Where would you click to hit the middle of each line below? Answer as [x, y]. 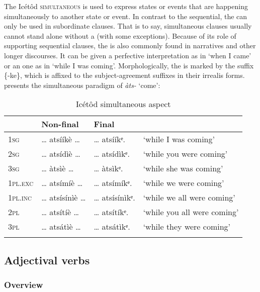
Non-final [60, 124]
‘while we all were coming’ [189, 198]
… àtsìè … [58, 168]
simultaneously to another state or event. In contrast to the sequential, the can [126, 16]
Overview [24, 285]
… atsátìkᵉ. [112, 227]
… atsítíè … [60, 212]
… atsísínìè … [64, 198]
